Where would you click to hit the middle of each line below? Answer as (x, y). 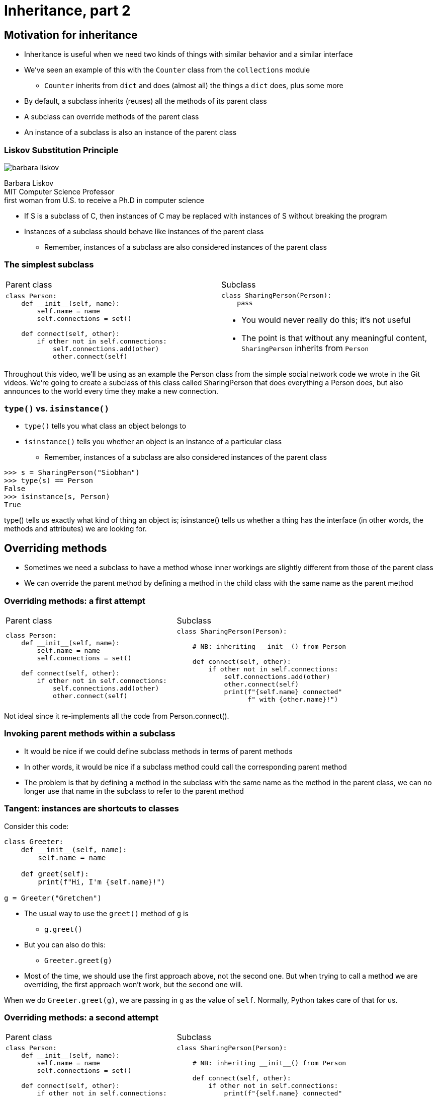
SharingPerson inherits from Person (305, 348)
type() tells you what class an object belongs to (105, 426)
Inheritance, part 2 (67, 11)
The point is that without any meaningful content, (334, 338)
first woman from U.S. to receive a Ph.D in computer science (104, 200)
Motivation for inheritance (71, 35)
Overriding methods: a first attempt (75, 601)
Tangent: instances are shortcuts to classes (92, 809)
